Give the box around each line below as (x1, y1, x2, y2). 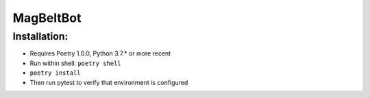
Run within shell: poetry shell (29, 59, 121, 67)
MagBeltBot (12, 10, 82, 25)
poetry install (29, 69, 82, 77)
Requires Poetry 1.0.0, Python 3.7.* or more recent (29, 49, 171, 58)
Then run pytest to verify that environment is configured (29, 78, 188, 86)
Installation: (12, 30, 69, 42)
